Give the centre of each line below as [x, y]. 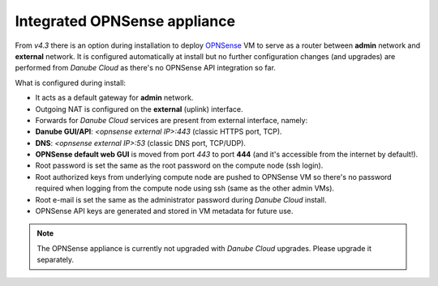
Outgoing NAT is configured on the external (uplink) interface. [139, 109]
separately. [56, 260]
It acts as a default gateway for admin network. [114, 98]
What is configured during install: [70, 83]
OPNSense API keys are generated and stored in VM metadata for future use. [164, 211]
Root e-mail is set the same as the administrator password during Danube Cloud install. [181, 199]
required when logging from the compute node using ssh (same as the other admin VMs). [185, 188]
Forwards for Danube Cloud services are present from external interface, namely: [172, 120]
